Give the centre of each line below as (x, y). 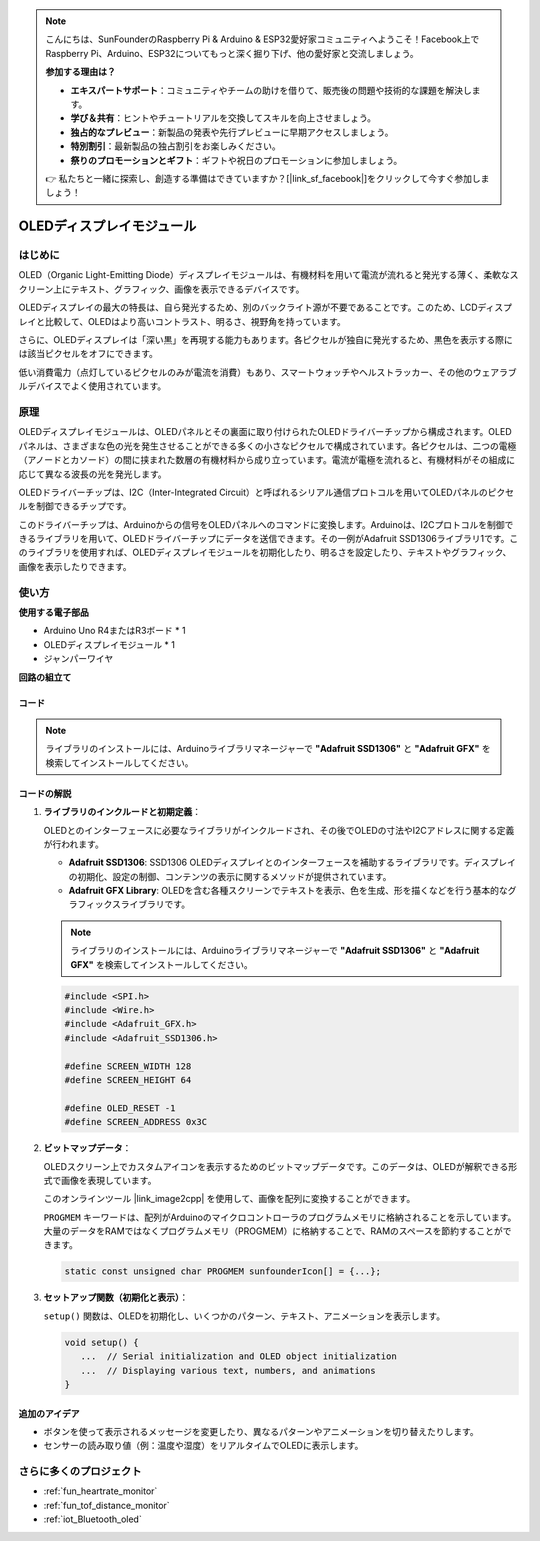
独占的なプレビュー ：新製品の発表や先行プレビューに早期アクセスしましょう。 (232, 132)
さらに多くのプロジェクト (80, 1472)
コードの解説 (45, 793)
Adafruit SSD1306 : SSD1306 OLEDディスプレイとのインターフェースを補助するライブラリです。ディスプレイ (292, 862)
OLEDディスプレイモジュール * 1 (109, 644)
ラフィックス (95, 904)
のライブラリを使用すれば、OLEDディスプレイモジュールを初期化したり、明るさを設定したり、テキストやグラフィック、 (265, 552)
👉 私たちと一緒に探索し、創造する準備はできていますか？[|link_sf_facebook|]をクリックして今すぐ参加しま (267, 178)
